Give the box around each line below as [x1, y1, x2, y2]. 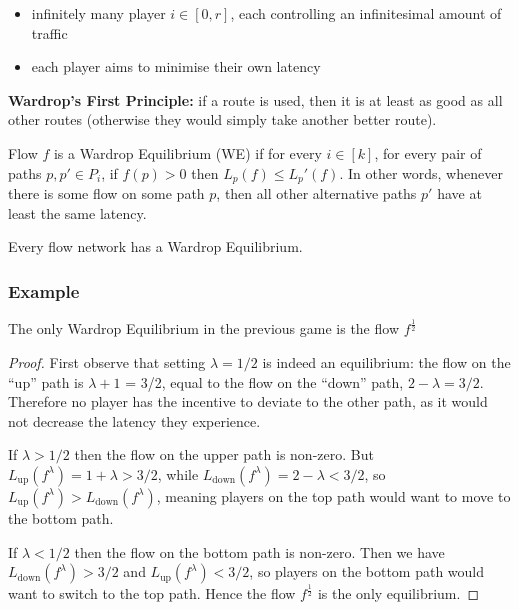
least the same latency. [8, 202, 147, 223]
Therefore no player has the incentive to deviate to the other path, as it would [8, 391, 488, 412]
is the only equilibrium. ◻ [317, 583, 480, 604]
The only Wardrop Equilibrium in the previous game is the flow [8, 318, 399, 339]
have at [437, 183, 482, 204]
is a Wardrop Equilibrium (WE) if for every [53, 142, 322, 163]
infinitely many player [31, 3, 166, 23]
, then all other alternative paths [216, 183, 417, 204]
